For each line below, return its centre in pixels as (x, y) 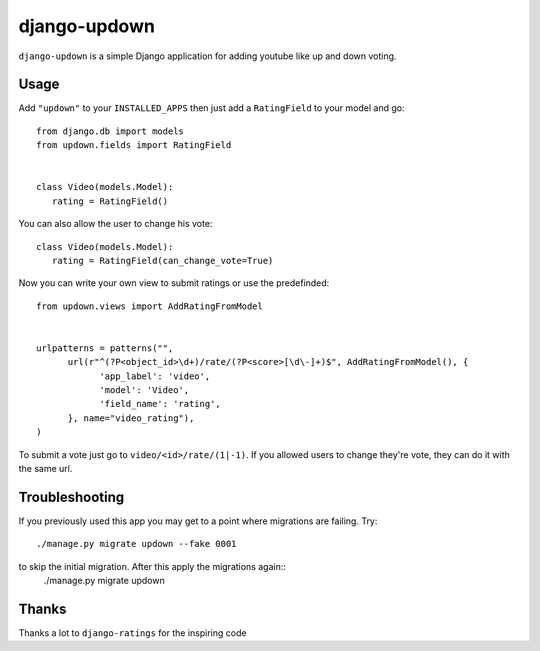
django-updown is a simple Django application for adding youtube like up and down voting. (207, 56)
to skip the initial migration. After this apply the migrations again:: (152, 566)
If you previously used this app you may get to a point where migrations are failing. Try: (198, 521)
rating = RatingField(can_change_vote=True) (162, 260)
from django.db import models (110, 131)
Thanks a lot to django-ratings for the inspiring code (132, 633)
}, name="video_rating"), (131, 418)
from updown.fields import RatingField (134, 145)
